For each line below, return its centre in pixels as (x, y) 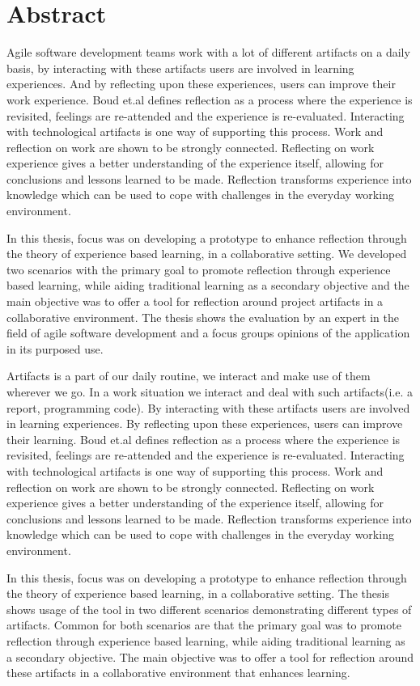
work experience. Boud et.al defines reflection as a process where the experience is (210, 99)
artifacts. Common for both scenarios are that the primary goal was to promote (204, 625)
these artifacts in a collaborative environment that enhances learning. (178, 673)
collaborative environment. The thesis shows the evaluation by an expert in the (203, 317)
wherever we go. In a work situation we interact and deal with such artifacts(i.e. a (210, 392)
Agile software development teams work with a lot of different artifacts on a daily (208, 52)
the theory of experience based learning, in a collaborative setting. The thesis (198, 593)
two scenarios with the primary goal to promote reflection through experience (199, 269)
